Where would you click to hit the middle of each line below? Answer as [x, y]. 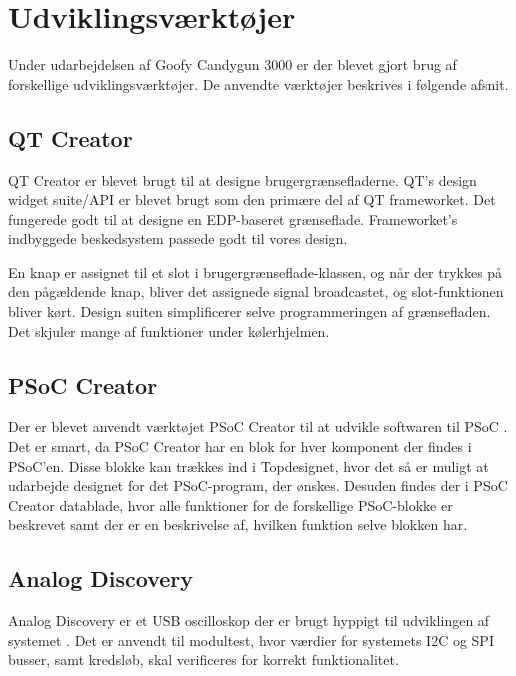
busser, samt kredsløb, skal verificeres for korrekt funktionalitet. [203, 659]
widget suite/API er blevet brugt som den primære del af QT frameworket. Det [252, 199]
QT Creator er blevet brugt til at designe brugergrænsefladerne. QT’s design [242, 179]
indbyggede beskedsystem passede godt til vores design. [178, 238]
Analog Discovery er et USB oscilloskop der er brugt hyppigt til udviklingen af [249, 620]
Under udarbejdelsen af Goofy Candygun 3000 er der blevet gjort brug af [232, 64]
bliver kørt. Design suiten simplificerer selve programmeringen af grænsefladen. [249, 311]
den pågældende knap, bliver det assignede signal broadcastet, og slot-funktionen [256, 291]
